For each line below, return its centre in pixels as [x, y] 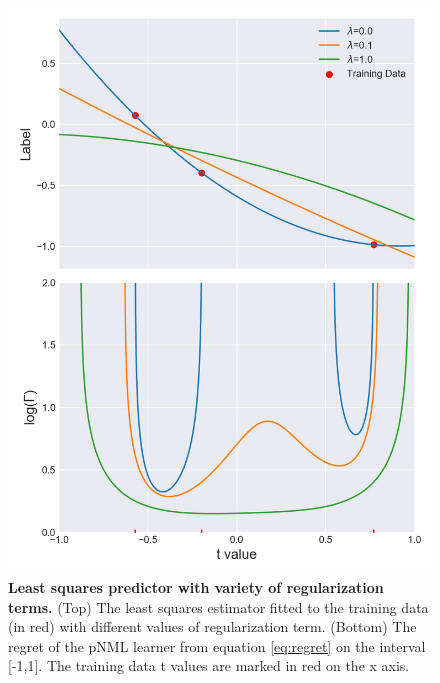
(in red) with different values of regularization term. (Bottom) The [212, 626]
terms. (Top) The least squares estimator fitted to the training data [218, 606]
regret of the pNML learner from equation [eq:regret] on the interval [217, 645]
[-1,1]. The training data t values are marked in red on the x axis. [209, 665]
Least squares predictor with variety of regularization [196, 586]
